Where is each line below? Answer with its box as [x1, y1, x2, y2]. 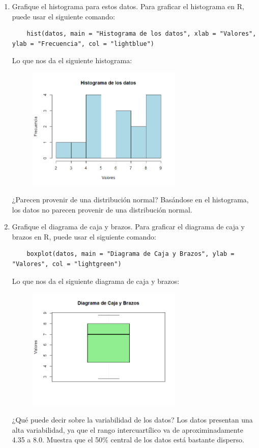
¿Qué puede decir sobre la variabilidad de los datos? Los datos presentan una [12, 414, 253, 425]
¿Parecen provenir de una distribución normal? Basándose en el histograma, [12, 194, 249, 204]
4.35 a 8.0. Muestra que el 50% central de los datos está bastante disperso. [12, 434, 244, 445]
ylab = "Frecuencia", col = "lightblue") [12, 40, 154, 47]
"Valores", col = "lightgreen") [12, 260, 122, 268]
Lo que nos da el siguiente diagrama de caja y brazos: [12, 275, 180, 286]
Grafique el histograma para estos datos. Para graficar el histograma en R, [12, 1, 244, 11]
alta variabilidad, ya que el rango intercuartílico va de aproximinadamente [12, 424, 243, 435]
